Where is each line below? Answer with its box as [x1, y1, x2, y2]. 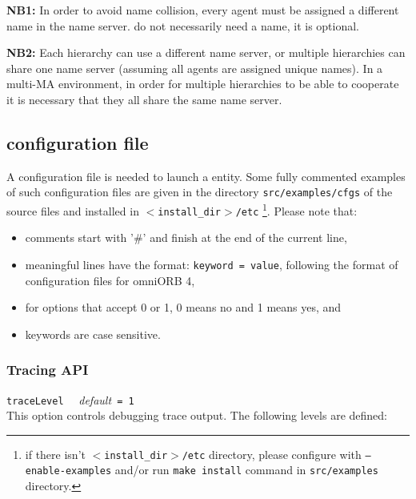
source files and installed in [6, 202, 139, 219]
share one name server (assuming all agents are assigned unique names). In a [6, 59, 383, 76]
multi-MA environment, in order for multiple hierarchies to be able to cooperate [6, 75, 399, 92]
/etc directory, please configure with [182, 445, 362, 462]
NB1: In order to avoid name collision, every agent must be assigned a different [6, 2, 399, 18]
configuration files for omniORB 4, [25, 272, 195, 288]
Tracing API [6, 360, 89, 380]
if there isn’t [25, 445, 86, 462]
